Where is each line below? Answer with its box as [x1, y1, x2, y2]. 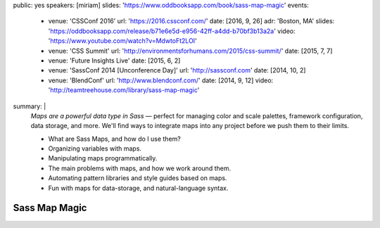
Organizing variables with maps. [48, 144, 142, 153]
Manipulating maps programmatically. [48, 154, 158, 163]
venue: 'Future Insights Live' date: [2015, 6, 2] [48, 56, 181, 65]
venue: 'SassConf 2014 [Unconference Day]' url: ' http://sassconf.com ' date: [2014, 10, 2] [48, 66, 306, 75]
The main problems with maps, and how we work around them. [48, 164, 232, 172]
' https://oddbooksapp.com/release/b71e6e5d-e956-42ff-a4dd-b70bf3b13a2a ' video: [48, 27, 296, 35]
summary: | [13, 102, 46, 110]
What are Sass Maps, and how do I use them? [48, 134, 181, 143]
